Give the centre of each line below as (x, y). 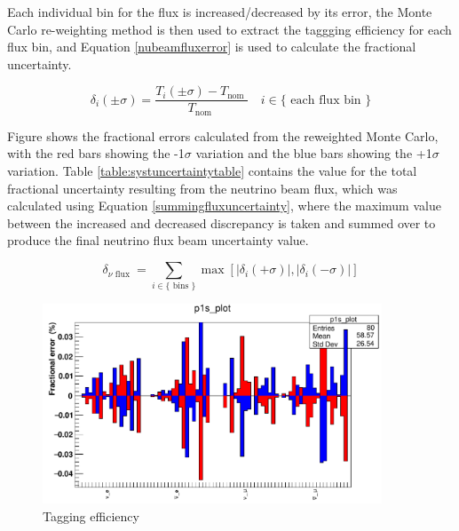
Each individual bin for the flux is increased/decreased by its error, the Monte (220, 12)
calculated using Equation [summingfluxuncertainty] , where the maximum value (224, 206)
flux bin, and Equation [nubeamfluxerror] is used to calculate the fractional (212, 47)
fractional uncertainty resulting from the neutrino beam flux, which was (202, 188)
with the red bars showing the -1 (96, 153)
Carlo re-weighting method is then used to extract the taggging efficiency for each (229, 29)
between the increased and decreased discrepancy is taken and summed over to (222, 222)
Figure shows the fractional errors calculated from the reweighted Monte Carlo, (223, 135)
